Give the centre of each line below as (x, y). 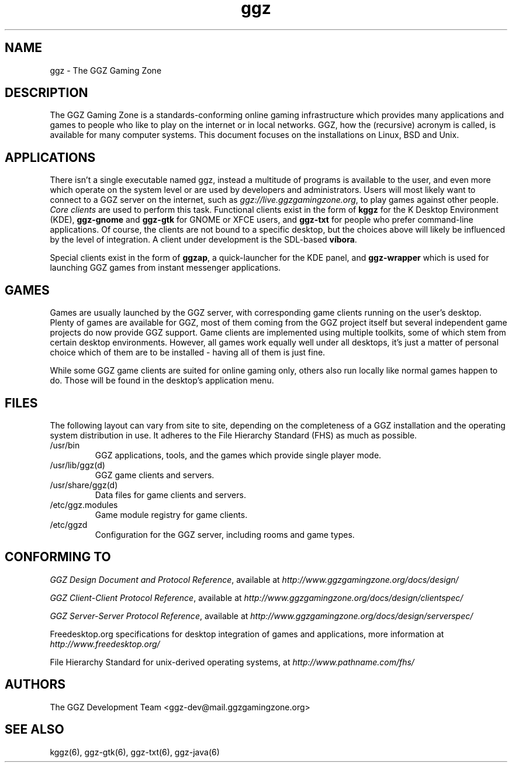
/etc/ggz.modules (84, 505)
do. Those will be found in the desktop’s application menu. (162, 381)
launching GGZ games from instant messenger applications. (165, 268)
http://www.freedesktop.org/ (105, 644)
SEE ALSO (34, 730)
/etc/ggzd (69, 524)
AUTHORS (35, 685)
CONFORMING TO (58, 557)
